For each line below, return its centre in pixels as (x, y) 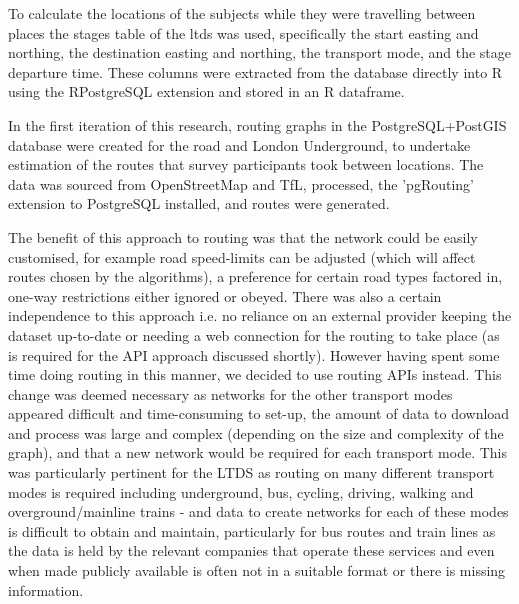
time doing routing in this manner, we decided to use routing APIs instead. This (255, 374)
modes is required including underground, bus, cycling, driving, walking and (241, 491)
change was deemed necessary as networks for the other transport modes (230, 393)
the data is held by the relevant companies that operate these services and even (251, 550)
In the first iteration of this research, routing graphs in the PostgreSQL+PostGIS (257, 124)
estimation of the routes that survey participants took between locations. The (246, 164)
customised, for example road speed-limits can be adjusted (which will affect (242, 256)
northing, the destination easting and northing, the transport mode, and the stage (259, 52)
